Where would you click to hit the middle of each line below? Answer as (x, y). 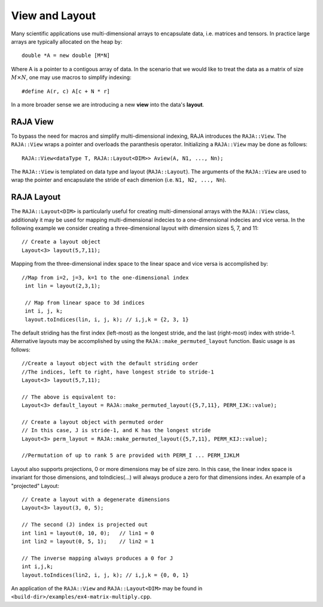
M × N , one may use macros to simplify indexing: (71, 77)
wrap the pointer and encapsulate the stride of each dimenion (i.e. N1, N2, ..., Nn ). (119, 180)
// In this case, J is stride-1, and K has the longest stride (116, 430)
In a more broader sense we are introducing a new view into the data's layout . (108, 104)
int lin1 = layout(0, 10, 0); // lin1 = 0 (88, 533)
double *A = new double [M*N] (66, 56)
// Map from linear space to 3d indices (85, 303)
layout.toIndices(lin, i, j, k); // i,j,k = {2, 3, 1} (107, 319)
